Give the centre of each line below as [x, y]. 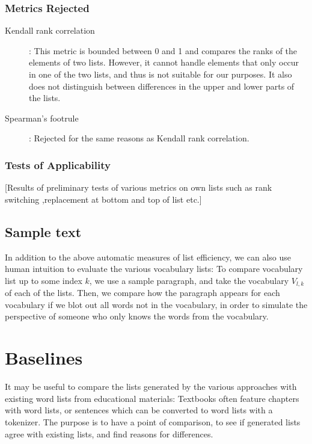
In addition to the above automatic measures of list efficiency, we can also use [148, 257]
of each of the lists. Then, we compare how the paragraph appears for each [142, 293]
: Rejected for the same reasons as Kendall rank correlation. [139, 138]
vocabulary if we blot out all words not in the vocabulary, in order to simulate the [156, 304]
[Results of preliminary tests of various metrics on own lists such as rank [139, 187]
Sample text [43, 231]
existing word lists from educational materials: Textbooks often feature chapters [152, 398]
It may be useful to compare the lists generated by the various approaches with [151, 387]
